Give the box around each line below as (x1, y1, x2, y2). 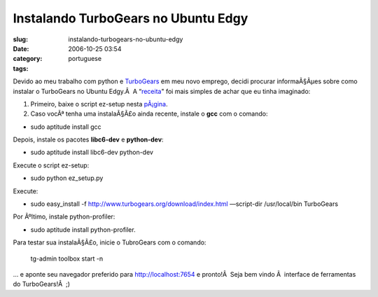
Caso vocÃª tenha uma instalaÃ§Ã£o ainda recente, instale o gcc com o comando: (30, 109, 268, 118)
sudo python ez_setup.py (30, 174, 104, 182)
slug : (13, 35, 28, 43)
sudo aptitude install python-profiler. (30, 225, 136, 234)
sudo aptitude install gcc (30, 123, 101, 131)
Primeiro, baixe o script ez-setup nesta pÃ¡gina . (30, 99, 168, 108)
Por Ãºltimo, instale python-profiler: (13, 212, 115, 221)
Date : (13, 44, 29, 53)
